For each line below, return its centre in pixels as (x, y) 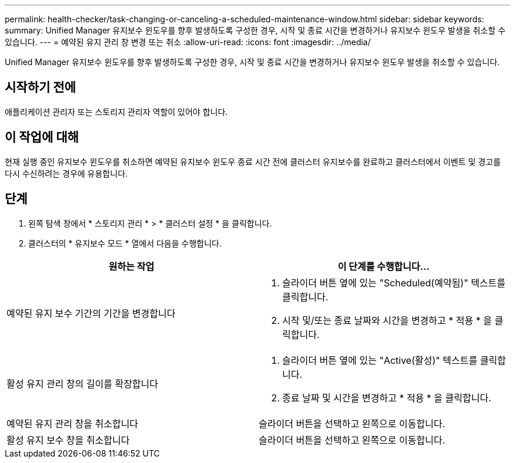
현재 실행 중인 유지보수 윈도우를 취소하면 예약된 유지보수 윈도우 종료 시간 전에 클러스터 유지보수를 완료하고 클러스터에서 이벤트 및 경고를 (253, 161)
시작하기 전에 (40, 87)
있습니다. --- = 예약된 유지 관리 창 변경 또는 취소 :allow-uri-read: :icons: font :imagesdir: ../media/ (188, 42)
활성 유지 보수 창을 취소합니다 (68, 440)
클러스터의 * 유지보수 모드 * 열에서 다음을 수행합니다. (125, 243)
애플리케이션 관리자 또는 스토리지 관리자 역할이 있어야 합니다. (116, 111)
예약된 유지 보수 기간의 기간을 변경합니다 (91, 313)
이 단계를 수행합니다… (384, 266)
